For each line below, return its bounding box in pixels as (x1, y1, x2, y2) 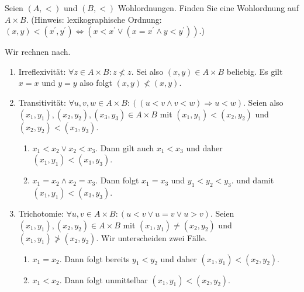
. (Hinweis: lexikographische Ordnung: (26, 13, 162, 25)
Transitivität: (18, 96, 66, 108)
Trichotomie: (18, 207, 64, 219)
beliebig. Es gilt (226, 65, 283, 77)
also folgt (80, 77, 112, 89)
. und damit (231, 174, 274, 186)
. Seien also (243, 96, 284, 108)
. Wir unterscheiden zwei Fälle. (96, 231, 207, 244)
